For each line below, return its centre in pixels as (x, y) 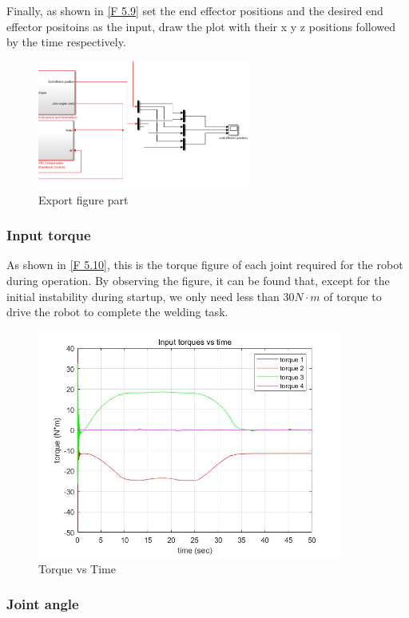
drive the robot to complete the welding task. (117, 312)
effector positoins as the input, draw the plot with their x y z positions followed (201, 26)
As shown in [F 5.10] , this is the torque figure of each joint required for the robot (205, 265)
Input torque (49, 235)
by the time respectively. (66, 42)
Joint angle (43, 604)
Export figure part (83, 199)
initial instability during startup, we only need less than (143, 296)
